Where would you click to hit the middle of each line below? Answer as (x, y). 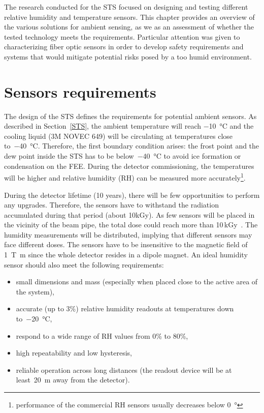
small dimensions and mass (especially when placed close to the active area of (137, 282)
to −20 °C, (34, 319)
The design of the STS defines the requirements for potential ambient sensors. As (130, 116)
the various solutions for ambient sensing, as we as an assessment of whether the (129, 27)
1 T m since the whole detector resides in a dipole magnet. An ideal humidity (126, 255)
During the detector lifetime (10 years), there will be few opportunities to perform (132, 195)
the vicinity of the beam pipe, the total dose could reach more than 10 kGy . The (131, 225)
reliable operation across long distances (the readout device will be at (124, 370)
